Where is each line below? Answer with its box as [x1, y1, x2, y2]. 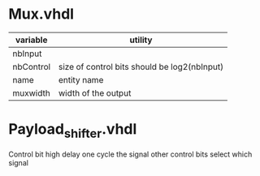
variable [15, 34, 48, 45]
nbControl [12, 61, 51, 72]
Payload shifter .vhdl [8, 120, 137, 141]
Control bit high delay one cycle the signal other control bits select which [8, 149, 253, 159]
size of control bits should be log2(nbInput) [58, 61, 224, 72]
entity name [58, 74, 104, 85]
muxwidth [12, 87, 50, 98]
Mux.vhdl [8, 5, 75, 24]
